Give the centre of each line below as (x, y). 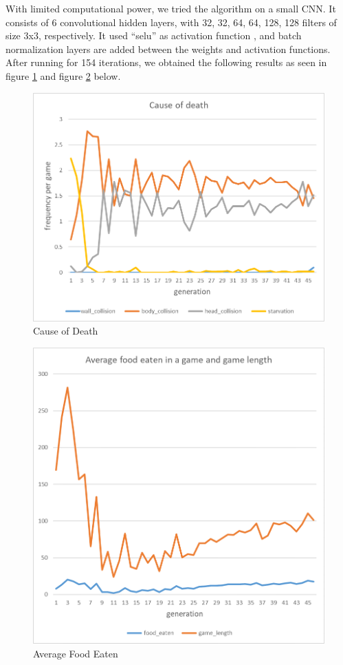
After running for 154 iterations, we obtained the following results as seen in (166, 62)
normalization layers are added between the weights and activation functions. (168, 49)
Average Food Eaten (76, 653)
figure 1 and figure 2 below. (63, 75)
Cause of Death (66, 331)
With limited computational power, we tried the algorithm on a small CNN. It (171, 8)
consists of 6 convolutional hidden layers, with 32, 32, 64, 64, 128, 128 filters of (171, 22)
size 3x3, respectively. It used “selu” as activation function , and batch (154, 35)
